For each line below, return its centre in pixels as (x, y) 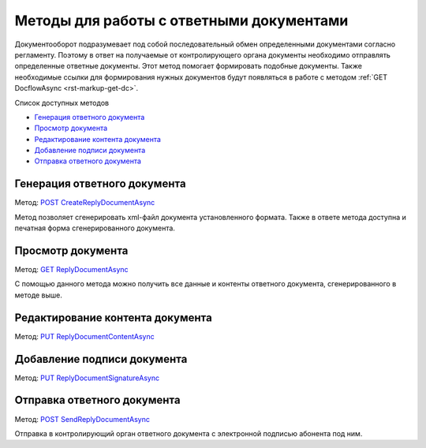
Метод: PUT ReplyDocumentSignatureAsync (87, 378)
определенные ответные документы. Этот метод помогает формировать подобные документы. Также (189, 66)
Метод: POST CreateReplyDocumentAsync (85, 203)
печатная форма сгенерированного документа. (95, 228)
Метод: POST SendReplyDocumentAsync (82, 419)
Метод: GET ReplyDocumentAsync (72, 270)
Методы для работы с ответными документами (181, 21)
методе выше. (39, 295)
